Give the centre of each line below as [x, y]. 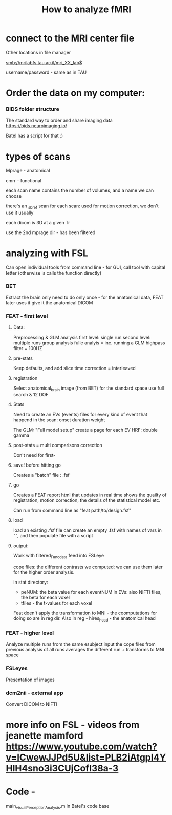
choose [14, 196]
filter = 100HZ [28, 348]
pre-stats [23, 358]
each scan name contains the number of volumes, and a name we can [80, 190]
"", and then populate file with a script [53, 536]
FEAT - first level [27, 316]
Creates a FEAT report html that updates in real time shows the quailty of [90, 495]
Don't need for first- [34, 455]
